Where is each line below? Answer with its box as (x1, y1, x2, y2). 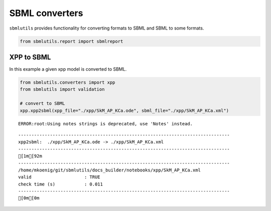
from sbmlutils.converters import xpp (20, 80, 115, 85)
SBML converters (9, 8, 83, 19)
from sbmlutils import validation (20, 87, 105, 92)
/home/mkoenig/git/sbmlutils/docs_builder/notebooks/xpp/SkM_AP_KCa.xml (18, 167, 201, 173)
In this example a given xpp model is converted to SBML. (9, 66, 127, 72)
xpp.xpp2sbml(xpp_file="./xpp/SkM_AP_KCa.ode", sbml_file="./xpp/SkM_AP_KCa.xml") (20, 108, 229, 113)
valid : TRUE (18, 174, 100, 180)
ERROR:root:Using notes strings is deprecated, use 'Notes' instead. (18, 121, 193, 126)
